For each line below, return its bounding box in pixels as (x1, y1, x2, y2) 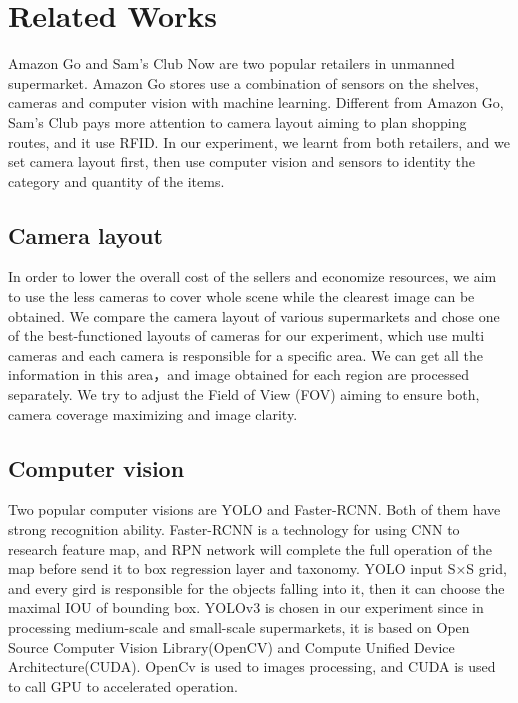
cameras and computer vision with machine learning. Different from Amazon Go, (8, 92, 504, 113)
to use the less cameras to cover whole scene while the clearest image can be (8, 286, 475, 307)
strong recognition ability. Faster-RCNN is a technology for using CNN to (8, 519, 460, 540)
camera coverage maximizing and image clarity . (8, 403, 298, 424)
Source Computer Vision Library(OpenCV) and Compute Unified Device (8, 636, 455, 657)
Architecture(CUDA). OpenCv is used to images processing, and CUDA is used (8, 656, 496, 677)
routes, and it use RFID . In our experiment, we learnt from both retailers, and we (8, 131, 510, 152)
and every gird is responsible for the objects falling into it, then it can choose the (8, 577, 505, 598)
